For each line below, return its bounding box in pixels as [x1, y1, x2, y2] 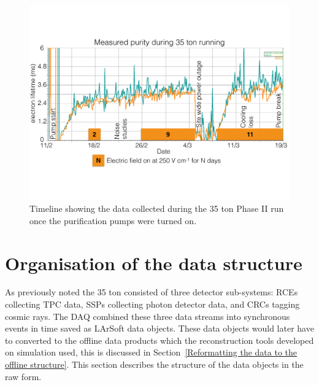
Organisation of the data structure [5, 250, 302, 275]
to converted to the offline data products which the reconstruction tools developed [5, 333, 314, 346]
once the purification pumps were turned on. [29, 214, 197, 227]
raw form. [5, 370, 42, 383]
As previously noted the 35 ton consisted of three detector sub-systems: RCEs [5, 286, 298, 298]
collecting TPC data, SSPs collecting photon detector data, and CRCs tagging [5, 298, 300, 311]
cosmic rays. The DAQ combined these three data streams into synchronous [5, 309, 290, 322]
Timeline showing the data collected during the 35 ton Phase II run [29, 202, 284, 215]
